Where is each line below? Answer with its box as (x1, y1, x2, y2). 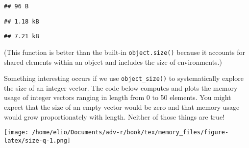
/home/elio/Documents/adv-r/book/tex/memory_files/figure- (32, 129, 229, 136)
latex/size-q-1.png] (4, 137, 71, 144)
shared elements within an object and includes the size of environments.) (4, 56, 222, 67)
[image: (4, 129, 29, 136)
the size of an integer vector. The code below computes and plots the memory (4, 82, 238, 93)
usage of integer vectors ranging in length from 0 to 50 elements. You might (4, 92, 231, 102)
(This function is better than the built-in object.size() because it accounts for (4, 47, 246, 57)
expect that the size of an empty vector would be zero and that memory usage (4, 102, 240, 112)
